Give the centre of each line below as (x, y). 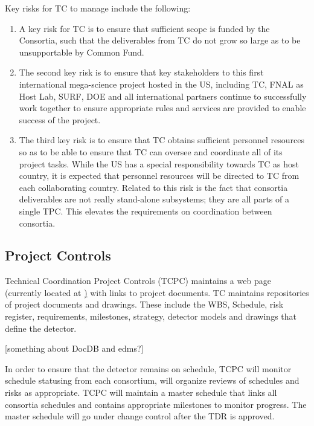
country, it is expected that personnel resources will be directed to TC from (159, 176)
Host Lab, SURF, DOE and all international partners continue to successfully (163, 96)
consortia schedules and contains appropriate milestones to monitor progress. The (156, 404)
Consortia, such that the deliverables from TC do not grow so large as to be (160, 40)
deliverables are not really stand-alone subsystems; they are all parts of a (154, 199)
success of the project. (60, 119)
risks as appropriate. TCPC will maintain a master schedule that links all (141, 392)
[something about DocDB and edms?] (74, 348)
